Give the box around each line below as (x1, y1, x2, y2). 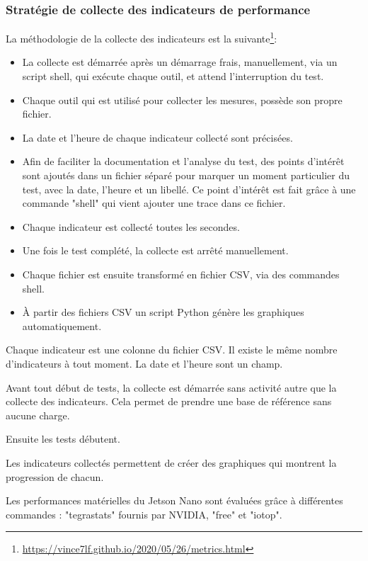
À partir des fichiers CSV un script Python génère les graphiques (22, 305, 304, 319)
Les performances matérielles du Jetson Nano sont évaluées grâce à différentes (6, 493, 343, 508)
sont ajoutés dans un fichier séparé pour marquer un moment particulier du (22, 168, 350, 183)
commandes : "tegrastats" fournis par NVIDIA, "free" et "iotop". (6, 506, 282, 521)
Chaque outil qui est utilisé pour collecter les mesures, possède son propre (22, 92, 343, 107)
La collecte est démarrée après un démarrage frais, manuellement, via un (22, 55, 338, 69)
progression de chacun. (6, 469, 104, 484)
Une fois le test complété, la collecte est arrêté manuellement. (22, 243, 289, 258)
